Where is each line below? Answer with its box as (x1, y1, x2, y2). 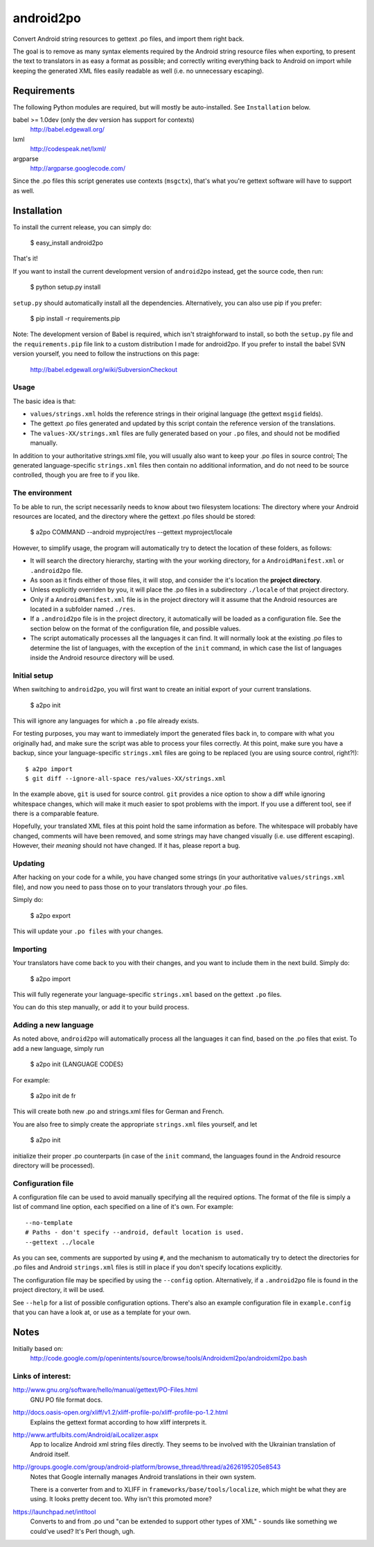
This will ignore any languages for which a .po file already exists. (12, 716, 199, 725)
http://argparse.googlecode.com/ (30, 163, 126, 173)
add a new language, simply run (12, 1044, 104, 1052)
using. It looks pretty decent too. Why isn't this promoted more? (30, 1495, 213, 1503)
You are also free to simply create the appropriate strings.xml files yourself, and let (12, 1120, 258, 1129)
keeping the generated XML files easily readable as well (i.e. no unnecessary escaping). (12, 67, 265, 75)
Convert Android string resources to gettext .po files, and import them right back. (12, 35, 244, 43)
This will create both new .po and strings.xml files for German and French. (12, 1107, 224, 1115)
